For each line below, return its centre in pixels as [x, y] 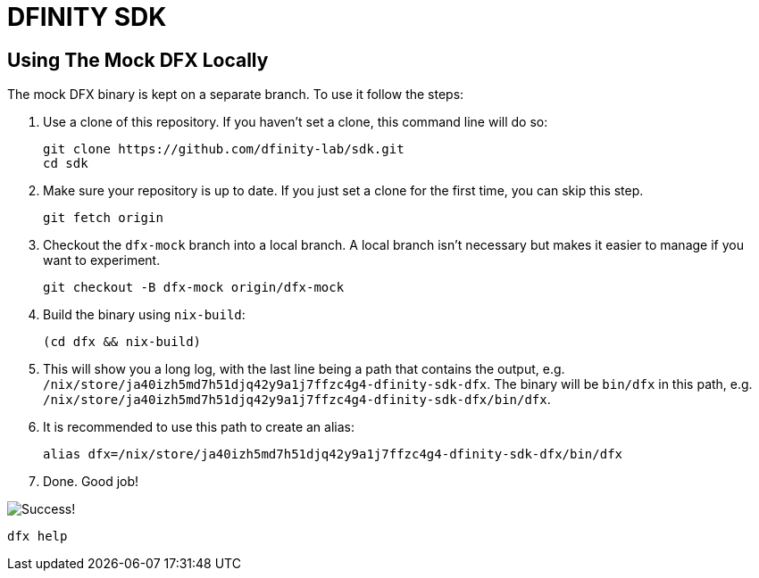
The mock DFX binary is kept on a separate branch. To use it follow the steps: [236, 95]
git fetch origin [103, 218]
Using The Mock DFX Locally [138, 60]
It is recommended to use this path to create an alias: [199, 427]
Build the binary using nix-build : [144, 315]
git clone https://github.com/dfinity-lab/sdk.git [224, 149]
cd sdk [66, 164]
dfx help [38, 537]
